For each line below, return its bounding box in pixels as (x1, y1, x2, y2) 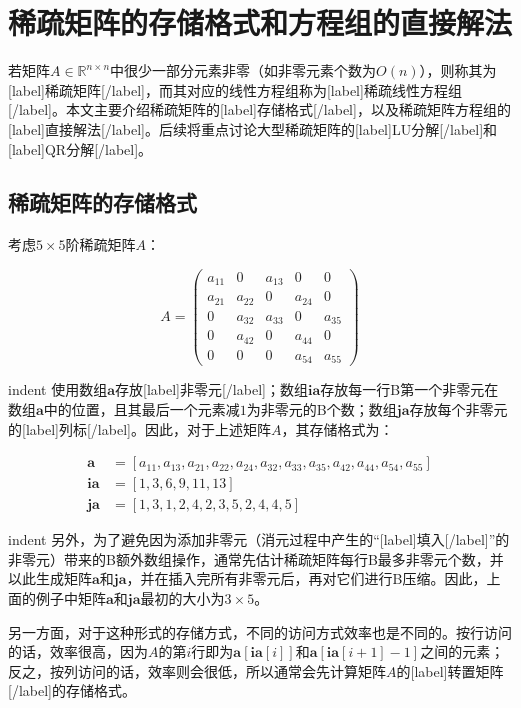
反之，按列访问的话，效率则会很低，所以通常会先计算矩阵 (8, 660, 386, 681)
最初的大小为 (140, 588, 225, 609)
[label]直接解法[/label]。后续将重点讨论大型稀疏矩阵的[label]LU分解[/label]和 (8, 118, 498, 139)
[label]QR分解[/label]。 (8, 138, 153, 159)
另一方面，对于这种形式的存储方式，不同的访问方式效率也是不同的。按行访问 (8, 621, 512, 642)
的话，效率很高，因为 (8, 641, 148, 662)
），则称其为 (419, 60, 497, 81)
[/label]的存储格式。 (8, 680, 136, 701)
